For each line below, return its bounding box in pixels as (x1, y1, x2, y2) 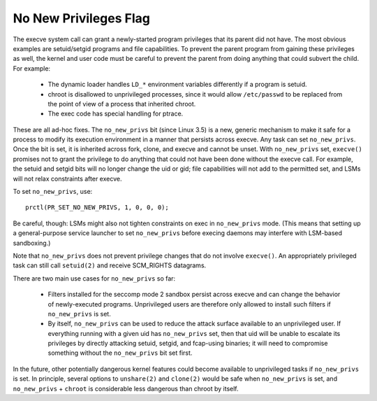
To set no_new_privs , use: (13, 188, 93, 196)
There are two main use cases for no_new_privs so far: (13, 274, 176, 283)
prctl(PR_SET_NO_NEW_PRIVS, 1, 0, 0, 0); (25, 204, 169, 211)
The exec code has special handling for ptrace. (47, 109, 184, 118)
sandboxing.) (13, 239, 51, 247)
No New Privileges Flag (13, 10, 150, 26)
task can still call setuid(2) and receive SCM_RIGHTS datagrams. (13, 261, 207, 269)
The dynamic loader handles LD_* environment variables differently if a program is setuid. (47, 80, 307, 89)
